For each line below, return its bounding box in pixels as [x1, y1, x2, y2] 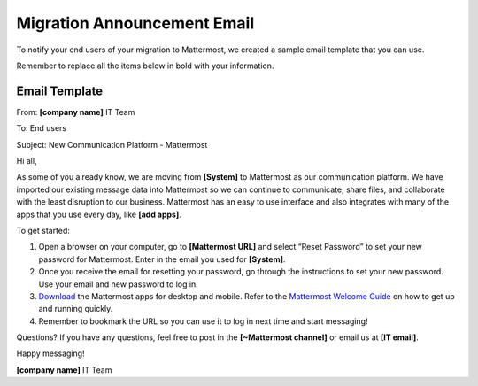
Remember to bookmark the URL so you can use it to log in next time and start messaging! [38, 315, 368, 327]
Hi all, [16, 156, 37, 166]
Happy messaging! [16, 348, 85, 359]
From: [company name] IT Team [16, 106, 135, 117]
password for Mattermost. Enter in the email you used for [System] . [38, 253, 286, 265]
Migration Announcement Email [16, 13, 255, 33]
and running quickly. [38, 304, 113, 314]
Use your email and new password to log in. [38, 279, 198, 289]
